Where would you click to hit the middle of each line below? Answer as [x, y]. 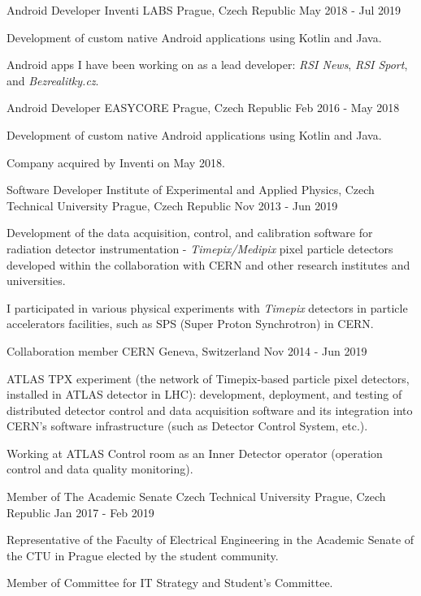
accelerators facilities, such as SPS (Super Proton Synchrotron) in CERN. [190, 324]
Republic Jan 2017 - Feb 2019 [80, 512]
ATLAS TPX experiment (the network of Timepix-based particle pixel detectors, [208, 378]
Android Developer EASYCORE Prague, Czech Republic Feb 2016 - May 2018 [203, 108]
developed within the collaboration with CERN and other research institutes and [208, 264]
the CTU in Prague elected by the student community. [143, 555]
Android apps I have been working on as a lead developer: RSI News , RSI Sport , [207, 65]
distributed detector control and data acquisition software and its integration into [210, 410]
